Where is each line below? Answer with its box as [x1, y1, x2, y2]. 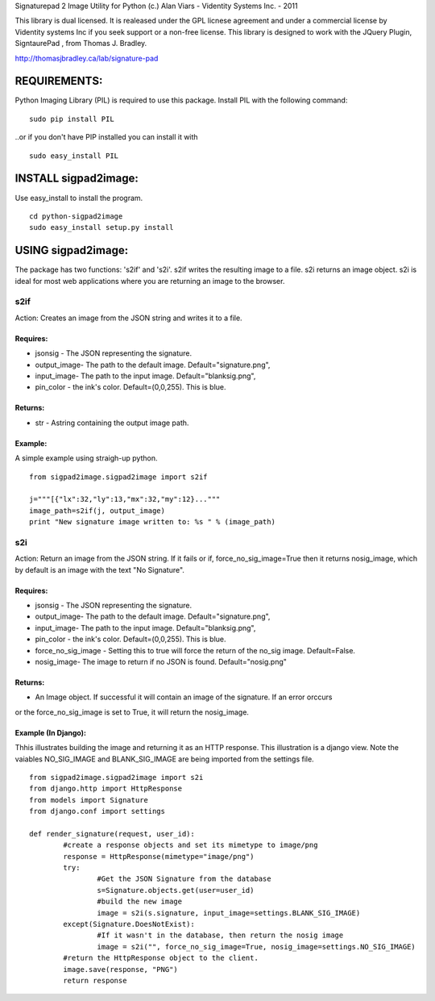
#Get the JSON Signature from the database [97, 874, 271, 883]
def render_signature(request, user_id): [29, 829, 195, 838]
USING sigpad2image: [14, 244, 129, 257]
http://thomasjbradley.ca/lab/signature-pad [14, 53, 159, 63]
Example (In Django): [14, 728, 86, 737]
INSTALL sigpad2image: [14, 172, 139, 186]
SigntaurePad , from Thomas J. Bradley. [14, 39, 147, 48]
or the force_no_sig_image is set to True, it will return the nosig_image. [14, 707, 250, 717]
